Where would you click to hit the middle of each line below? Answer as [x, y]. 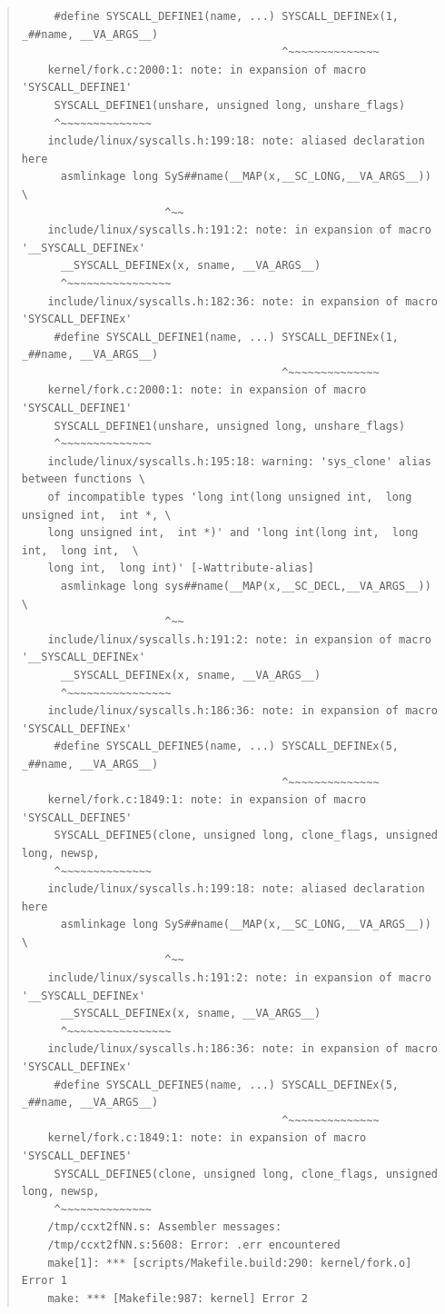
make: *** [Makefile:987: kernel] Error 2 [178, 1298]
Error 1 [44, 1281]
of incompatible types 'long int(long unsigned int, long [230, 498]
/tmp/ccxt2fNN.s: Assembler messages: [165, 1227]
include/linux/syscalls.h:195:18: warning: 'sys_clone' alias [239, 461]
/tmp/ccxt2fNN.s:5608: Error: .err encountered [194, 1244]
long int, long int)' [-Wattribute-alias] [181, 568]
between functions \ [83, 479]
